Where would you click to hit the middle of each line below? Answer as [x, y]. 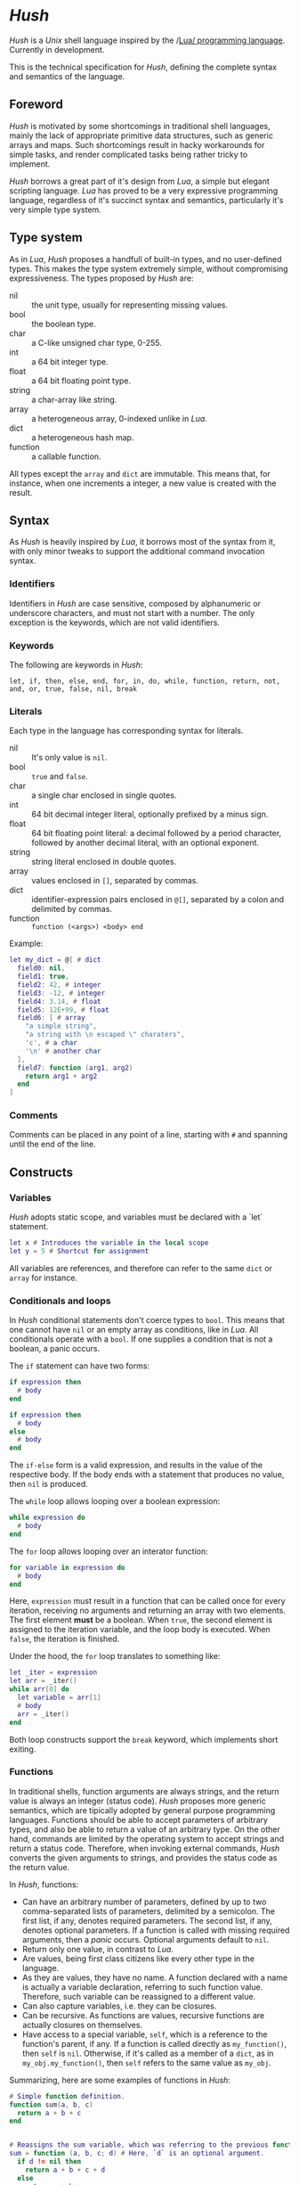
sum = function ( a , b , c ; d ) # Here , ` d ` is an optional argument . [137, 2154]
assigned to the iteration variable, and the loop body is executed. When [140, 1630]
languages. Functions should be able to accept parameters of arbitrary [139, 1819]
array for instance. [44, 1277]
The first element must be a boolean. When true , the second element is [141, 1620]
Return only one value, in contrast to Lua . [97, 1949]
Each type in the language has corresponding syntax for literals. [126, 731]
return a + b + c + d [65, 2170]
